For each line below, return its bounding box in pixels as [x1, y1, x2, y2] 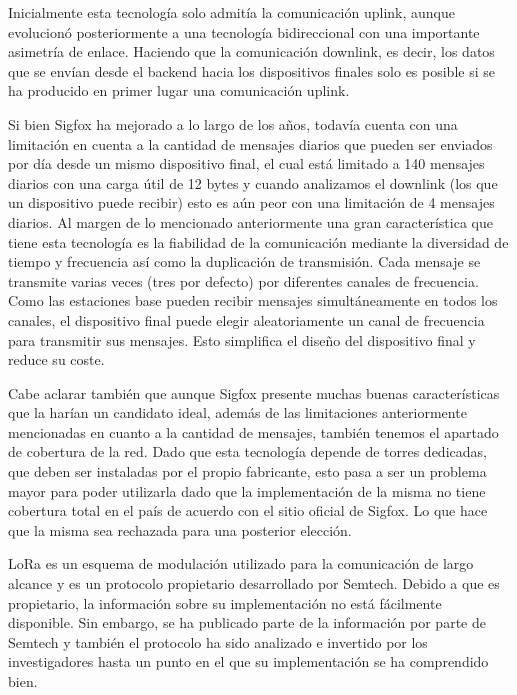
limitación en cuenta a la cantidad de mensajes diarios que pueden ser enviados [8, 133, 493, 154]
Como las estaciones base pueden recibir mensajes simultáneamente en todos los [8, 290, 498, 311]
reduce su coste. [8, 349, 105, 370]
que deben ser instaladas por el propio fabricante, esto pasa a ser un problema [8, 461, 487, 482]
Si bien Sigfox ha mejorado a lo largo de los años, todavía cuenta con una [8, 113, 458, 134]
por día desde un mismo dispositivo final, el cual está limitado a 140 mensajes [8, 153, 485, 174]
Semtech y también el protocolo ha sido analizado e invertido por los [8, 631, 428, 652]
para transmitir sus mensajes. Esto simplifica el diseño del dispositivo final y [8, 329, 476, 350]
